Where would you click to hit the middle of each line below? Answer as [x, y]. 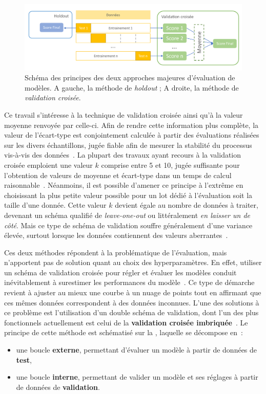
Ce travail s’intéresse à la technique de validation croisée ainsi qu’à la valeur [124, 114]
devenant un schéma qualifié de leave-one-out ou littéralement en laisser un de [127, 215]
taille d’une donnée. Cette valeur [55, 205]
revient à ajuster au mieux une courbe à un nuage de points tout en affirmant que [133, 292]
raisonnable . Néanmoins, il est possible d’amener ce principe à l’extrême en [124, 185]
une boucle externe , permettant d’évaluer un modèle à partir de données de [137, 350]
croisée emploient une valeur [48, 165]
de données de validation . [58, 387]
